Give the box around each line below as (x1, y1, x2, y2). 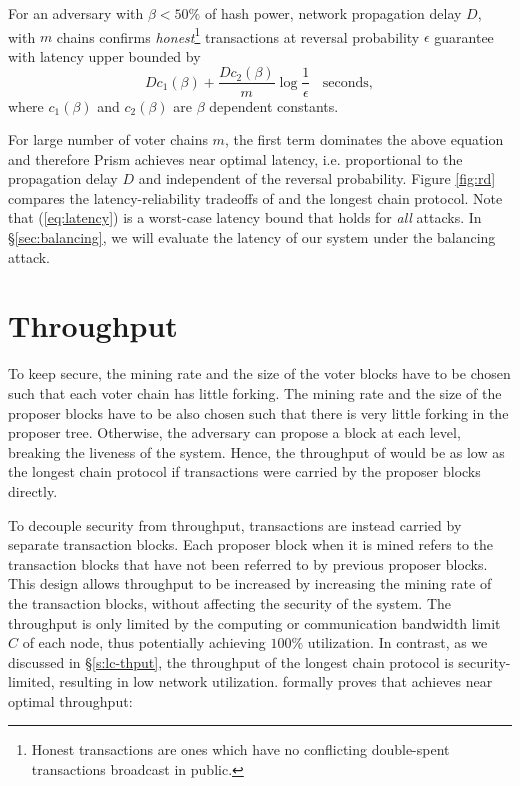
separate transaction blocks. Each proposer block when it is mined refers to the (8, 534, 494, 555)
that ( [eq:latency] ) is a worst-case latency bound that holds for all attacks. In (8, 207, 482, 228)
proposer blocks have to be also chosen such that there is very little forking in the (8, 402, 509, 423)
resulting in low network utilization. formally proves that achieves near (59, 671, 493, 692)
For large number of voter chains (8, 129, 208, 150)
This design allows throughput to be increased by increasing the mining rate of (8, 573, 492, 594)
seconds (322, 75, 369, 90)
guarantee (434, 26, 494, 47)
